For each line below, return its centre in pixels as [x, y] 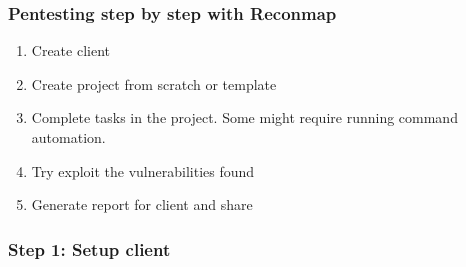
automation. [68, 137]
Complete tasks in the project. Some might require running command [244, 117]
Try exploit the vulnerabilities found [143, 170]
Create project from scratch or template [154, 83]
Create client [70, 50]
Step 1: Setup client [89, 248]
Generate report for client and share [142, 204]
